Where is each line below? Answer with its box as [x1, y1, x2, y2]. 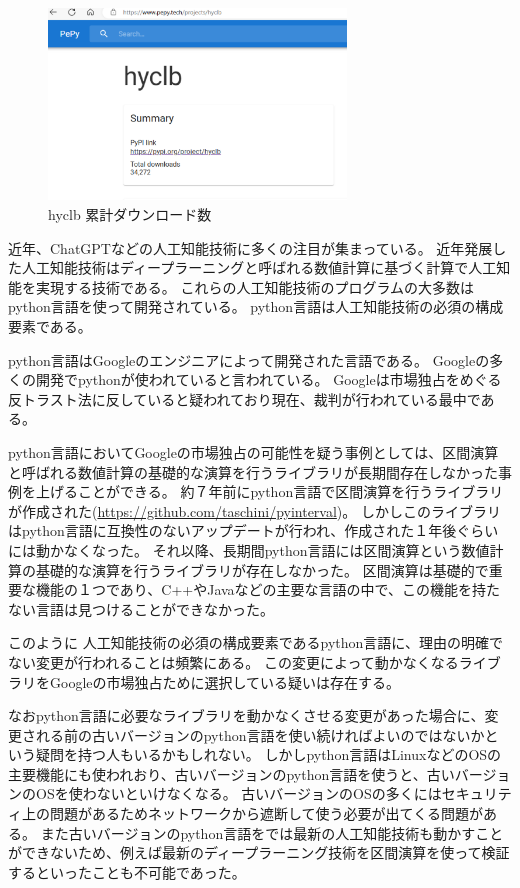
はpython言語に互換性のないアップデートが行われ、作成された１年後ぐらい [8, 520, 499, 541]
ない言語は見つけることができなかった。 [8, 598, 274, 619]
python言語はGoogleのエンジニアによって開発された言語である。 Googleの [8, 349, 490, 370]
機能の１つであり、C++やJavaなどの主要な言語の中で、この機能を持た [35, 579, 501, 600]
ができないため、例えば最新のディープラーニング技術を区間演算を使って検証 [8, 842, 510, 863]
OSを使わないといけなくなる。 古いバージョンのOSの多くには [35, 783, 442, 804]
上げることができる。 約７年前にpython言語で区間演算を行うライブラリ [35, 481, 504, 502]
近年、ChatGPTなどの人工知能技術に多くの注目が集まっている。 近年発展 [8, 237, 493, 258]
